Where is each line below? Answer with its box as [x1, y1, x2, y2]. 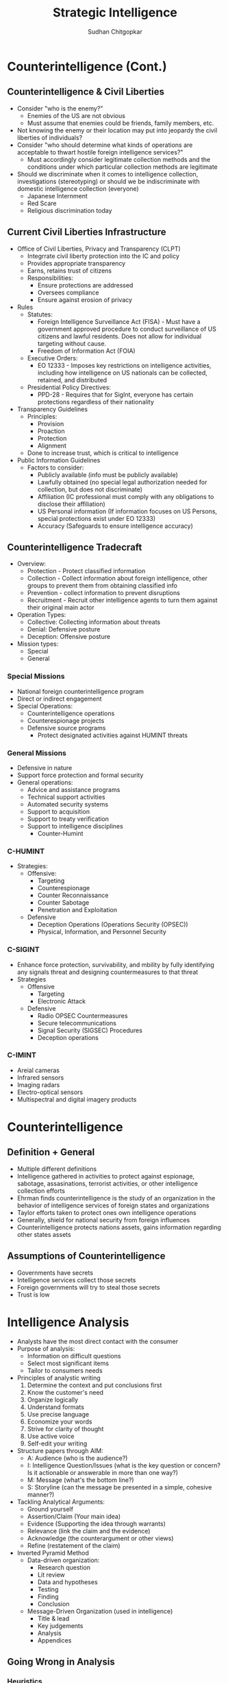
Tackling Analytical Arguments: [16, 1498, 105, 1506]
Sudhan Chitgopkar [88, 27, 142, 36]
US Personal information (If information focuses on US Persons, [37, 507, 218, 515]
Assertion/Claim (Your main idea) [27, 1512, 121, 1520]
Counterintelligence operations [27, 709, 115, 717]
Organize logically [27, 1395, 79, 1404]
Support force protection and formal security [16, 771, 144, 779]
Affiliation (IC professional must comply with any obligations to [37, 492, 214, 500]
